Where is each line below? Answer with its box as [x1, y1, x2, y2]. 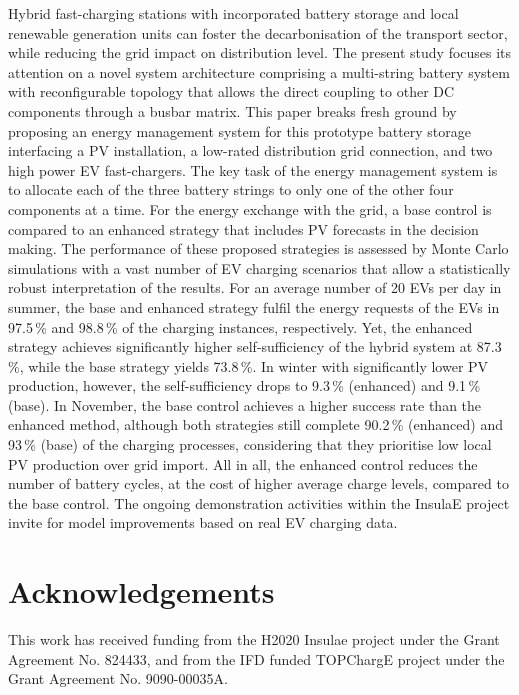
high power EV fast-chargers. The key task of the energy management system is [8, 159, 498, 180]
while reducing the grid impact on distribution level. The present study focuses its [8, 42, 512, 63]
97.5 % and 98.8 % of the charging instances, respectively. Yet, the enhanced [8, 316, 473, 337]
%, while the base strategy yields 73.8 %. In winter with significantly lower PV [8, 355, 489, 376]
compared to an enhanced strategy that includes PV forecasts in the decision [8, 218, 479, 239]
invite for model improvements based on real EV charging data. [8, 512, 398, 533]
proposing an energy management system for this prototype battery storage [8, 120, 472, 141]
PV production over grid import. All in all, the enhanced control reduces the [8, 453, 478, 474]
